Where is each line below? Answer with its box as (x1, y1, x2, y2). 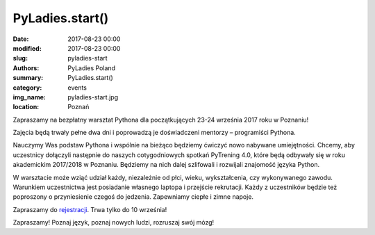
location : (12, 103, 40, 111)
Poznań (67, 103, 90, 111)
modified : (12, 44, 42, 52)
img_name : (12, 92, 47, 101)
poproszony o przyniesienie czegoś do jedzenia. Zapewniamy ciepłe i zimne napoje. (12, 193, 253, 201)
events (67, 83, 87, 92)
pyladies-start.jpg (67, 92, 118, 101)
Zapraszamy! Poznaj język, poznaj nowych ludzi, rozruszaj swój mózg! (12, 218, 215, 227)
